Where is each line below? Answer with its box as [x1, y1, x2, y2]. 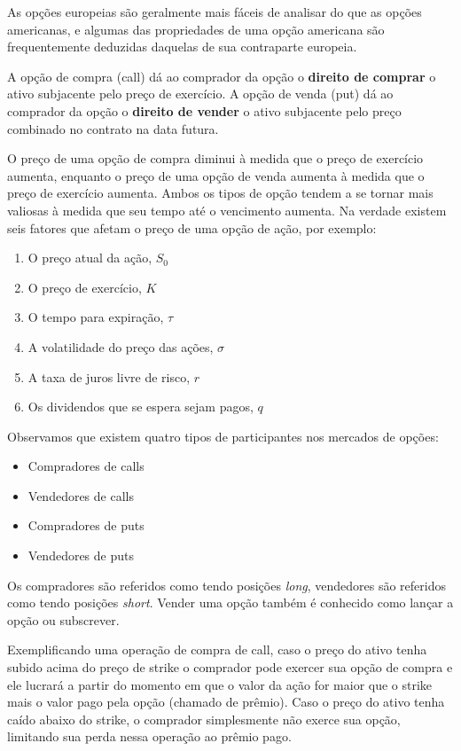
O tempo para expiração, [27, 308, 164, 326]
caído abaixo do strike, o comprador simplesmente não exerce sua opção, [7, 709, 401, 728]
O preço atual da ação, [27, 248, 152, 267]
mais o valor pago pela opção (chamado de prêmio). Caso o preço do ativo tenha [7, 692, 445, 711]
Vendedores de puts [27, 546, 134, 565]
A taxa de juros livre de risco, [27, 367, 191, 386]
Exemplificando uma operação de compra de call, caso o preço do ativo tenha [7, 640, 427, 659]
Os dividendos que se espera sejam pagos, [27, 397, 254, 416]
